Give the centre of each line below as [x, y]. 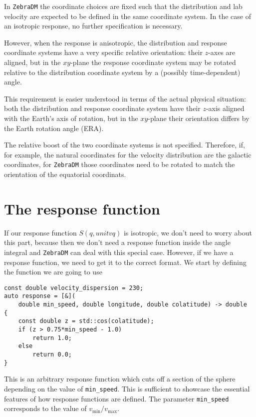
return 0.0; [52, 355]
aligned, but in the [32, 62]
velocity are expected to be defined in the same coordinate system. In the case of [128, 16]
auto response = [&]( [40, 296]
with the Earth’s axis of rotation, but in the [71, 118]
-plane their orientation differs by [199, 118]
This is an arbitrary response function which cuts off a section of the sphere [120, 379]
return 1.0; [52, 338]
